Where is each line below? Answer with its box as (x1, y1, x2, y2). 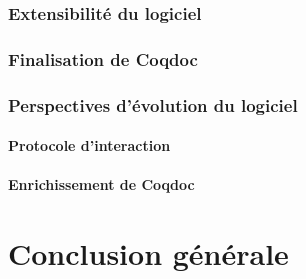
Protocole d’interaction (8, 135, 171, 156)
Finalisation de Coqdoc (8, 46, 198, 71)
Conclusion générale (8, 233, 289, 274)
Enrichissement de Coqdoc (8, 174, 195, 195)
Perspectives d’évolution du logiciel (8, 92, 298, 117)
